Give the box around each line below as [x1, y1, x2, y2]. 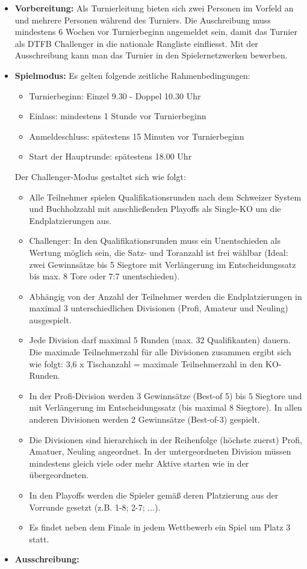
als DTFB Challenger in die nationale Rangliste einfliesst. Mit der [14, 37, 258, 49]
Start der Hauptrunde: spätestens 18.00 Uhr [29, 150, 192, 163]
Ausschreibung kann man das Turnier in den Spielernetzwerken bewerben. [14, 49, 288, 61]
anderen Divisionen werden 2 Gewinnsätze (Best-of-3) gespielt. [29, 413, 260, 426]
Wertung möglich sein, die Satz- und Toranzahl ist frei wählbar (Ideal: [29, 246, 288, 258]
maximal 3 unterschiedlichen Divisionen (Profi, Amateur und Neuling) [29, 302, 288, 314]
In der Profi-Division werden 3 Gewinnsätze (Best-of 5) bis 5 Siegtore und [29, 389, 302, 402]
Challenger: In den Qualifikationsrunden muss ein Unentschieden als [29, 234, 281, 247]
